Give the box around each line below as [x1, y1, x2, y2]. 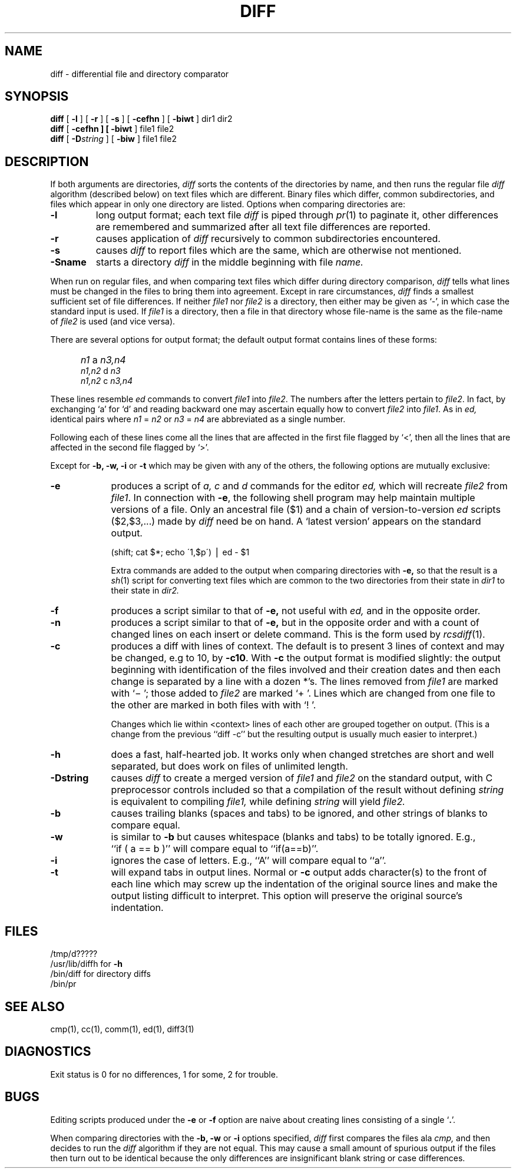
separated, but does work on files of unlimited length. [111, 760, 348, 773]
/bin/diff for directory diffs [50, 969, 151, 979]
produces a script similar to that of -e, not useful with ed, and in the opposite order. [111, 605, 481, 617]
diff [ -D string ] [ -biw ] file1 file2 [50, 134, 177, 144]
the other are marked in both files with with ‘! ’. [111, 699, 316, 711]
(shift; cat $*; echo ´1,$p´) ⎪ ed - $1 [111, 547, 250, 558]
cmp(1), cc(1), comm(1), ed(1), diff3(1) [50, 1023, 194, 1034]
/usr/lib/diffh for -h [50, 959, 123, 969]
